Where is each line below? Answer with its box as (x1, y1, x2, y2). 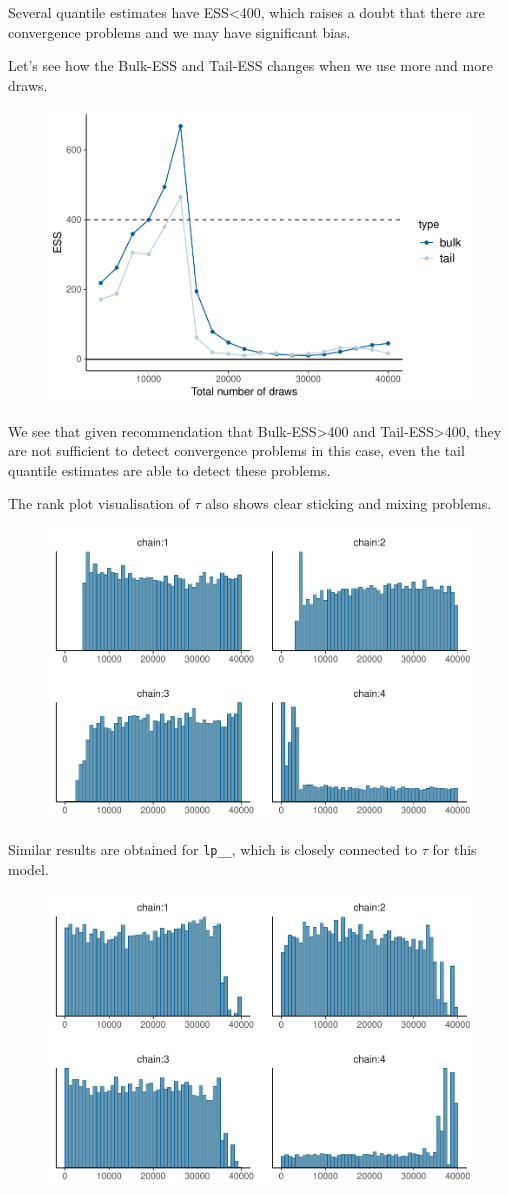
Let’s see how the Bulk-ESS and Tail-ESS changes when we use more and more (8, 55, 493, 76)
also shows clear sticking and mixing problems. (205, 493, 492, 514)
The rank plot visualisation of (8, 493, 190, 514)
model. (8, 858, 49, 879)
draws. (8, 74, 48, 95)
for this (432, 839, 477, 859)
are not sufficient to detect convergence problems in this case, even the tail (8, 440, 465, 461)
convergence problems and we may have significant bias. (8, 21, 351, 42)
